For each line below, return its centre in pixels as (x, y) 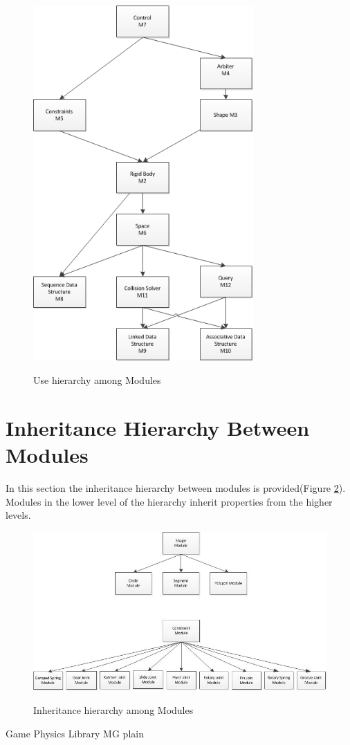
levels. (18, 515)
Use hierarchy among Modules (97, 380)
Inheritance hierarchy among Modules (113, 710)
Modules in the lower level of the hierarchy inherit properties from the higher (169, 501)
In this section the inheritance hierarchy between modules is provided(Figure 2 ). (176, 488)
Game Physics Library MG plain (75, 733)
